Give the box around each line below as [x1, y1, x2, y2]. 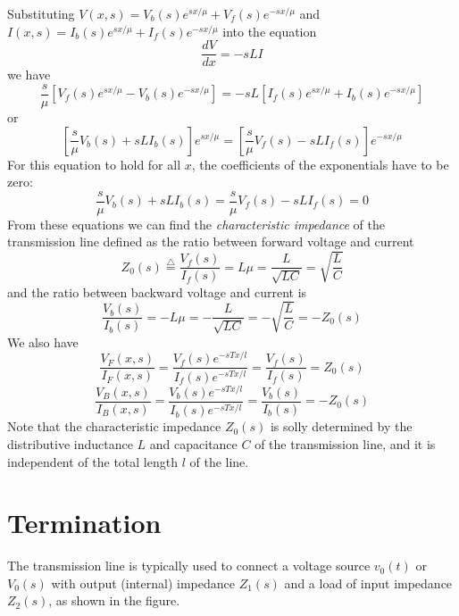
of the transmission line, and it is [255, 434, 436, 453]
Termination [7, 504, 162, 541]
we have [7, 65, 51, 84]
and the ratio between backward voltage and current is [7, 282, 307, 301]
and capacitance [149, 434, 238, 453]
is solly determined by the [270, 417, 413, 436]
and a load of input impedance [284, 573, 453, 592]
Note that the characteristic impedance [7, 417, 221, 436]
